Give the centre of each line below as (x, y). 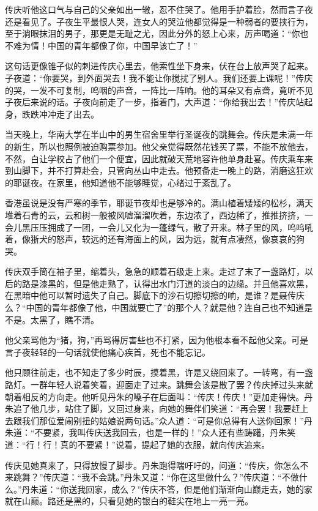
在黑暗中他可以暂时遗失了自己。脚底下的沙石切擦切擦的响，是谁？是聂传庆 (155, 295)
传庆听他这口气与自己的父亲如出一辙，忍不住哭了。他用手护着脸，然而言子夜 (159, 9)
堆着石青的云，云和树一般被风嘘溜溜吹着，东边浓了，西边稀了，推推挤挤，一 (159, 214)
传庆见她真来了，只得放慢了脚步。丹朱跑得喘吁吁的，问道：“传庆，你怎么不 (157, 465)
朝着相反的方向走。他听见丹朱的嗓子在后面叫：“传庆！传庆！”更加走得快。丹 (159, 396)
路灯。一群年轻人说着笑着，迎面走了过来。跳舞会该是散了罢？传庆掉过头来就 (159, 385)
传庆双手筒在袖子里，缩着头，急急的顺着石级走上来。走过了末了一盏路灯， (155, 271)
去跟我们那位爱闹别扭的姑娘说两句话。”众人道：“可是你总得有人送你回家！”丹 (159, 420)
